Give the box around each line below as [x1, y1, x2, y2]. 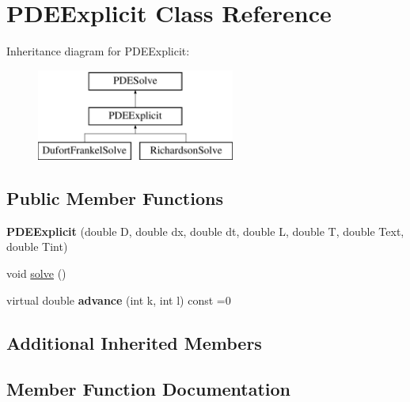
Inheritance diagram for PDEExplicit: [6, 43, 190, 59]
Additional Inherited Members [6, 330, 262, 355]
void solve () [6, 265, 66, 282]
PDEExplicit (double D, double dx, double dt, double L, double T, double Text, [6, 222, 404, 239]
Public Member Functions [6, 186, 223, 210]
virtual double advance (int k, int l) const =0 [6, 291, 231, 308]
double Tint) [6, 238, 68, 255]
